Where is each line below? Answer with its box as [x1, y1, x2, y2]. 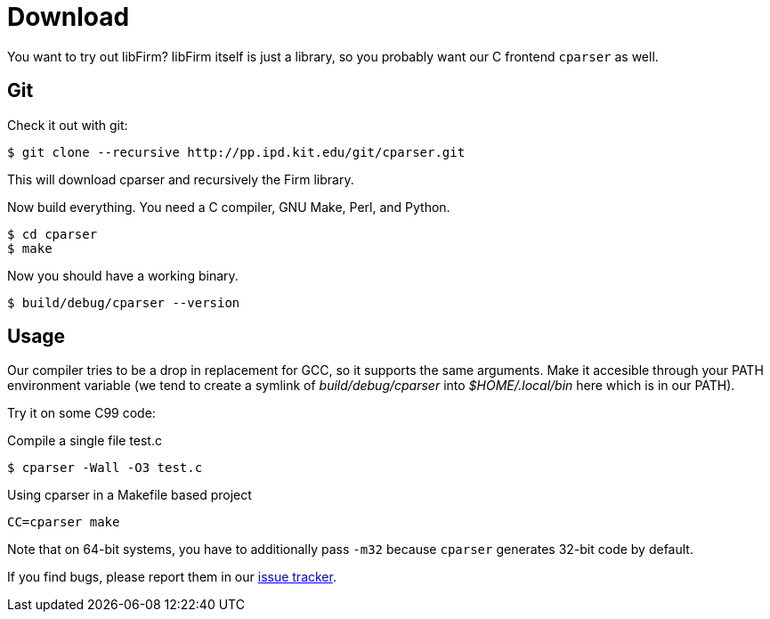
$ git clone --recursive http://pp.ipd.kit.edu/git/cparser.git [7, 144, 466, 159]
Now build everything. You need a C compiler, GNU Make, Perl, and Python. [7, 199, 450, 215]
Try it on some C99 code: [7, 405, 156, 421]
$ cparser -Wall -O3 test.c [7, 460, 203, 476]
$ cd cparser [7, 226, 98, 241]
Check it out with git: [7, 117, 128, 133]
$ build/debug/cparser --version [7, 295, 240, 310]
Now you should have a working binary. [7, 267, 239, 283]
